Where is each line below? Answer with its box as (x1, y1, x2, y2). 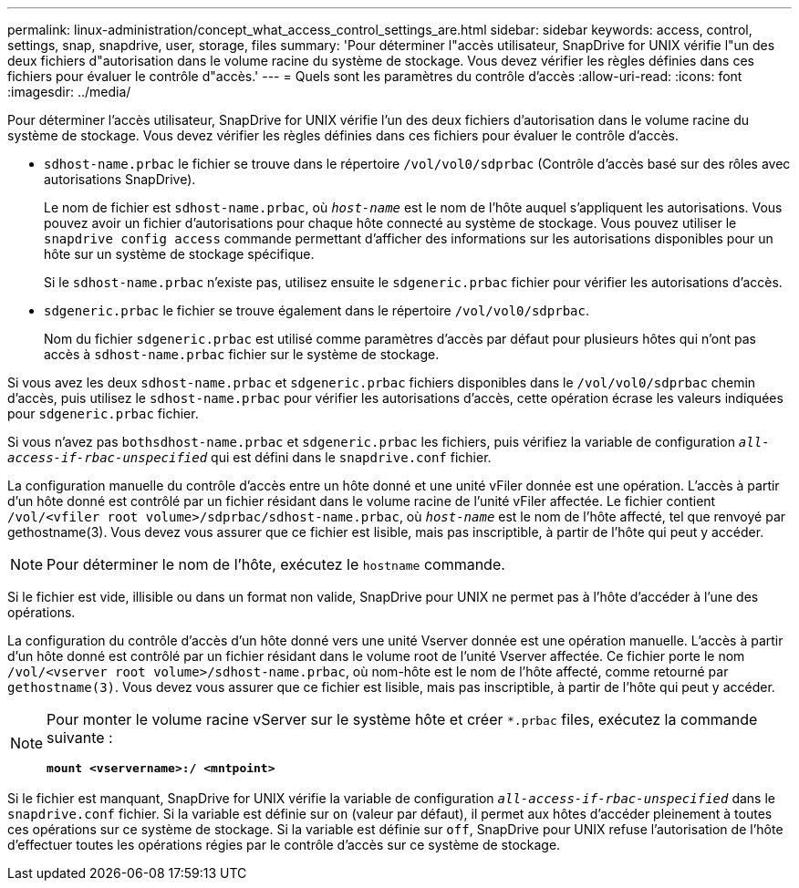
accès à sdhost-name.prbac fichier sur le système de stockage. (44, 346, 440, 362)
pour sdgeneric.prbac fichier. (7, 406, 199, 421)
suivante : (47, 728, 113, 747)
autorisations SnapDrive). (44, 171, 196, 187)
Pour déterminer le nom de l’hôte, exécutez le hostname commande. (47, 555, 505, 573)
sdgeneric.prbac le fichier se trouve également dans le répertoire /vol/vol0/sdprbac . (44, 303, 589, 318)
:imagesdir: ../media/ (7, 84, 131, 99)
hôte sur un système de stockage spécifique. (44, 246, 315, 262)
